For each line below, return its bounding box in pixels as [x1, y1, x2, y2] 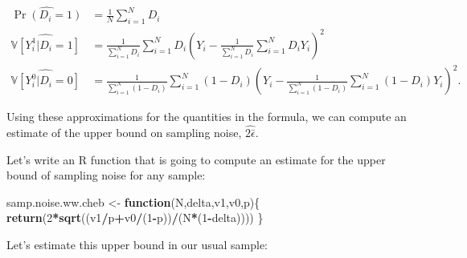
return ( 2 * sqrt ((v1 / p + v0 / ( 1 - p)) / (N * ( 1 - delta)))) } [6, 209, 264, 226]
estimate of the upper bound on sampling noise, [6, 123, 242, 140]
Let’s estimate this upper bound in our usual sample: [6, 236, 268, 252]
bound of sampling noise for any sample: [6, 167, 206, 183]
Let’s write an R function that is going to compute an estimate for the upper [6, 151, 386, 167]
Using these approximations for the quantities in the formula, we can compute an [6, 108, 407, 125]
